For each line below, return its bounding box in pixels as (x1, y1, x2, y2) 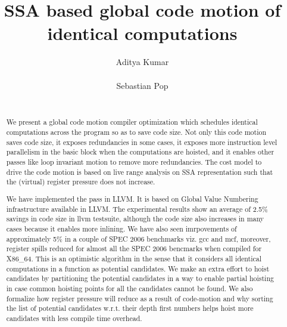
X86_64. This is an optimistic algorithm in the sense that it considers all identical (6, 253, 262, 263)
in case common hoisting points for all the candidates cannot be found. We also (6, 283, 253, 293)
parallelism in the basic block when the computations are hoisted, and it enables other (6, 147, 274, 157)
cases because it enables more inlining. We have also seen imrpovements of (6, 223, 237, 233)
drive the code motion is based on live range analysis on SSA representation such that (6, 166, 273, 177)
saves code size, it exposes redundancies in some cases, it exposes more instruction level (6, 137, 277, 147)
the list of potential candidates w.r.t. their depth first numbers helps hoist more (6, 303, 254, 313)
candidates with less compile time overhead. (6, 313, 142, 323)
